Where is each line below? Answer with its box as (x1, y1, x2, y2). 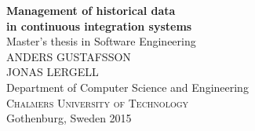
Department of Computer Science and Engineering (6, 78, 249, 95)
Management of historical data (6, 2, 176, 18)
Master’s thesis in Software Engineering (6, 33, 196, 49)
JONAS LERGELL (6, 64, 99, 80)
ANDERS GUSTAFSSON (6, 48, 131, 64)
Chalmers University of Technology (6, 94, 189, 111)
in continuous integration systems (6, 17, 192, 34)
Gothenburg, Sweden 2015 (6, 110, 132, 126)
